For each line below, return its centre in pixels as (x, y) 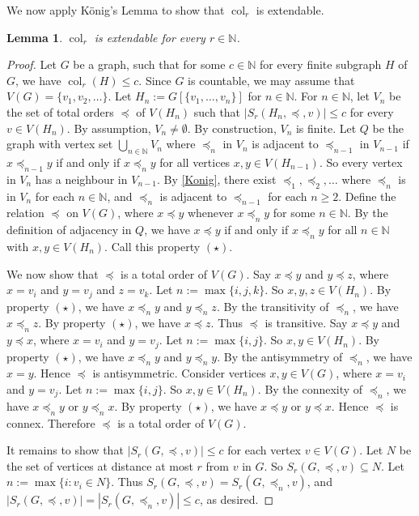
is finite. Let (326, 128)
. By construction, (232, 128)
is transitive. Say (306, 323)
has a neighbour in (81, 179)
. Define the (367, 196)
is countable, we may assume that (271, 80)
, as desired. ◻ (237, 499)
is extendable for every (150, 37)
